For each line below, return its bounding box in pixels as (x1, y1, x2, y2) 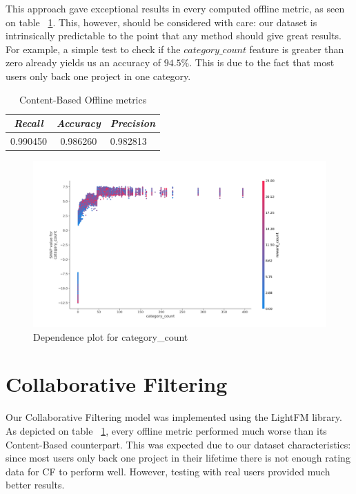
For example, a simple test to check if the (6, 41, 181, 56)
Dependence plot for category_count (33, 329, 188, 344)
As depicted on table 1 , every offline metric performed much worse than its (6, 423, 327, 437)
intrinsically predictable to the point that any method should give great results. (6, 28, 342, 43)
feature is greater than (249, 41, 344, 56)
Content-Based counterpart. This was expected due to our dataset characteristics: (6, 437, 351, 451)
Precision (110, 116, 156, 130)
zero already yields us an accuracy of (6, 55, 161, 70)
